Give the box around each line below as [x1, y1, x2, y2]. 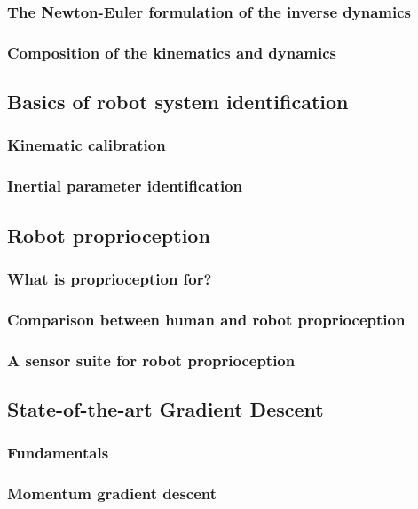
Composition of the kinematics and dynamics [7, 41, 337, 63]
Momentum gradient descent [7, 482, 217, 505]
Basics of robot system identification [7, 88, 349, 115]
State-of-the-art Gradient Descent [7, 395, 324, 422]
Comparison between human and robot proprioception [7, 308, 406, 330]
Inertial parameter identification [7, 175, 242, 197]
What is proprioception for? [7, 267, 212, 289]
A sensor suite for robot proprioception [7, 348, 296, 371]
